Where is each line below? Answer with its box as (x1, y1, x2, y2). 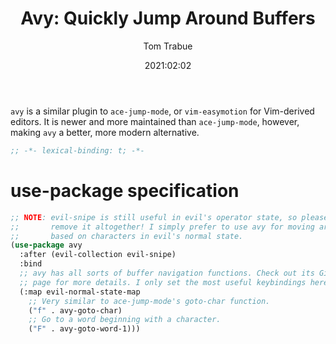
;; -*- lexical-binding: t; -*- (10, 145, 145, 156)
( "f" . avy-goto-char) (28, 305, 123, 316)
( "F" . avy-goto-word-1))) (28, 324, 141, 334)
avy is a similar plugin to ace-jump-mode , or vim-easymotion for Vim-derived (10, 105, 315, 117)
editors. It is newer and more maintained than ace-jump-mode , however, (10, 115, 300, 127)
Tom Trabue (143, 40, 193, 52)
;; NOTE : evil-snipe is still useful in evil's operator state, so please (10, 212, 329, 222)
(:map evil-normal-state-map (19, 287, 141, 297)
